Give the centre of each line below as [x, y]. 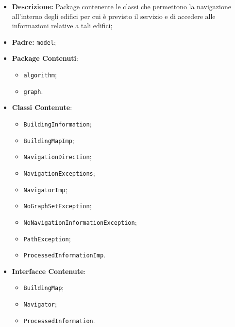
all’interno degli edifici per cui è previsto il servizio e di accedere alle [114, 16]
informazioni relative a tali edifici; [62, 26]
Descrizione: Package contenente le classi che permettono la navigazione [121, 6]
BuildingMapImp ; [49, 140]
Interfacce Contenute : [49, 271]
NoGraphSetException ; [58, 206]
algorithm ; [40, 75]
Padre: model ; [34, 42]
